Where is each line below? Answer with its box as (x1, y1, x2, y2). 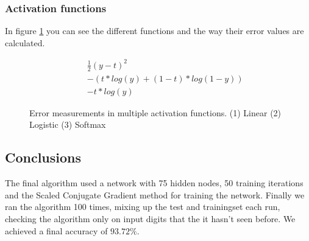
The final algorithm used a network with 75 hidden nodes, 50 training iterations (5, 176, 304, 189)
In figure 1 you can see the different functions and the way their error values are (5, 24, 304, 37)
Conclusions (5, 148, 82, 167)
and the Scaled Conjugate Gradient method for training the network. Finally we (5, 188, 305, 201)
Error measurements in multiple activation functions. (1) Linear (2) (29, 106, 282, 119)
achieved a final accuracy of (5, 224, 108, 237)
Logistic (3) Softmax (29, 118, 106, 131)
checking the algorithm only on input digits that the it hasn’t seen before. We (5, 212, 296, 225)
